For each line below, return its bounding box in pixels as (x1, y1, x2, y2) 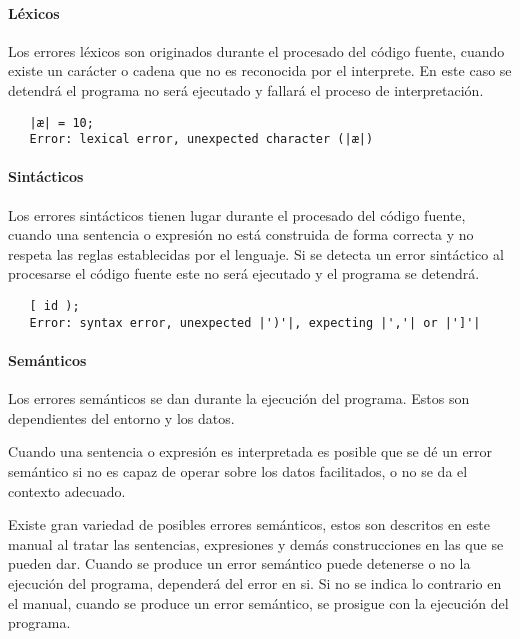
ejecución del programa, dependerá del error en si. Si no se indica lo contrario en (8, 572, 502, 593)
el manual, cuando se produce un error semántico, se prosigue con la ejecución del (8, 592, 509, 613)
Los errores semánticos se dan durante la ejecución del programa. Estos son (8, 388, 470, 409)
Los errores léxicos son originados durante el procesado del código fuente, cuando (8, 40, 505, 61)
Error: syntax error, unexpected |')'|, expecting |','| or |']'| (29, 315, 481, 330)
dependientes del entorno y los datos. (8, 407, 235, 428)
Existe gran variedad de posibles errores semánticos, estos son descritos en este (8, 514, 490, 535)
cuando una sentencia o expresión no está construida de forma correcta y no (8, 224, 474, 245)
